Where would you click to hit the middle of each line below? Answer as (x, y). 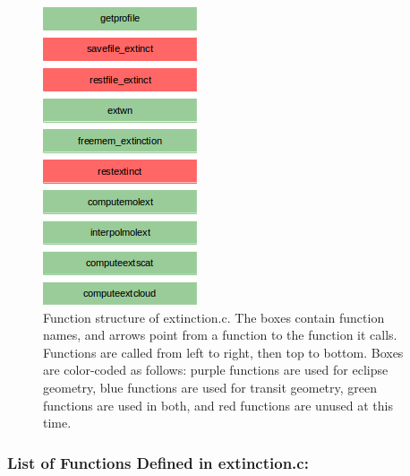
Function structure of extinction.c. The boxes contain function (214, 317)
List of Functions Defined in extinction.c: (158, 462)
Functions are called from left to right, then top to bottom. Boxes (223, 352)
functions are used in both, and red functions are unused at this (218, 405)
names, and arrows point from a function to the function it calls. (220, 335)
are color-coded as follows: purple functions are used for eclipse (216, 370)
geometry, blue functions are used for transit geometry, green (210, 387)
